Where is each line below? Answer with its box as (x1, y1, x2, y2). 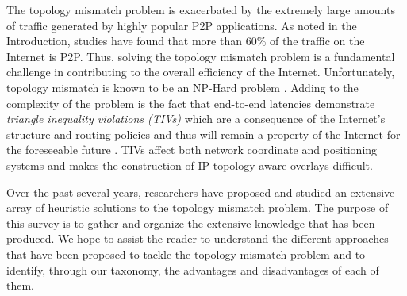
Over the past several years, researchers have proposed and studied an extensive (6, 183, 395, 200)
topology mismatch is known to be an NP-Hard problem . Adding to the (6, 79, 359, 95)
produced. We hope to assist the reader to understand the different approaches (6, 230, 389, 247)
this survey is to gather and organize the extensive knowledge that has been (6, 214, 375, 231)
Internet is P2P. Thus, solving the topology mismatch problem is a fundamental (6, 48, 395, 64)
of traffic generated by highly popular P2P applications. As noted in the (6, 17, 357, 33)
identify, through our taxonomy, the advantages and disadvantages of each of (6, 261, 379, 278)
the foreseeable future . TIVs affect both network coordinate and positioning (6, 141, 378, 158)
